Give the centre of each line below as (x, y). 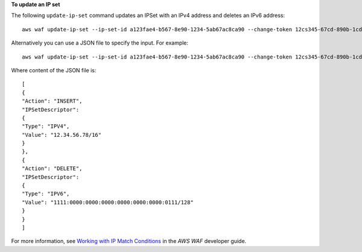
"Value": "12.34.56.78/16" (62, 135)
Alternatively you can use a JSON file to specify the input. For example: (100, 43)
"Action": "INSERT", (52, 101)
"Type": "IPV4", (46, 126)
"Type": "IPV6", (46, 194)
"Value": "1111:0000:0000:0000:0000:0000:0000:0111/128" (108, 202)
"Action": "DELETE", (52, 169)
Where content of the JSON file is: (54, 70)
